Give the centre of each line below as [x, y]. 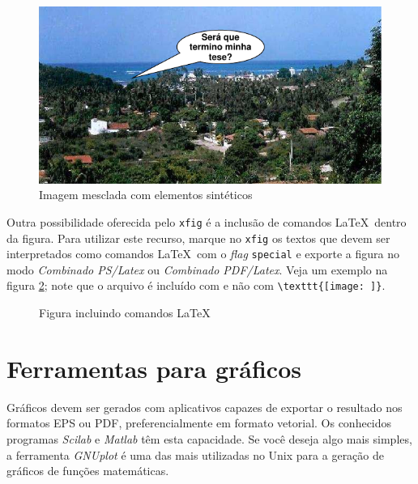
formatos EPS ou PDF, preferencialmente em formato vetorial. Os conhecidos [199, 423]
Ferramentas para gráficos [154, 368]
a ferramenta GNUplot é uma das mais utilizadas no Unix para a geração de [195, 454]
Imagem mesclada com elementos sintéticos [146, 195]
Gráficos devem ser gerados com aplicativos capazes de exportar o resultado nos [205, 407]
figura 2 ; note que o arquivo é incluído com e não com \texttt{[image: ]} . [196, 285]
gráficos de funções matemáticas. [88, 471]
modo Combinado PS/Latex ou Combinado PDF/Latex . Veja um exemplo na [197, 269]
